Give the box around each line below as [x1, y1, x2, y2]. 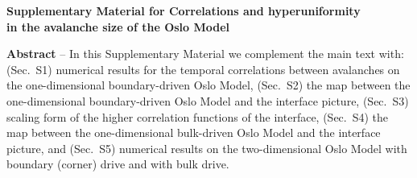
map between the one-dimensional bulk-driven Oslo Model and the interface [6, 124, 381, 141]
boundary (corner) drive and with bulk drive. [6, 155, 229, 172]
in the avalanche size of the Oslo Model [6, 18, 230, 35]
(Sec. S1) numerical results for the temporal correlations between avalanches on [6, 60, 400, 77]
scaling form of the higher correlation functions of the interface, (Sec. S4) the [6, 108, 389, 125]
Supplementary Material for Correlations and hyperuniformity [6, 2, 361, 19]
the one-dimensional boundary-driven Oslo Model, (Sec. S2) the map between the [6, 77, 411, 93]
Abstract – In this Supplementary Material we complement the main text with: [6, 45, 404, 62]
